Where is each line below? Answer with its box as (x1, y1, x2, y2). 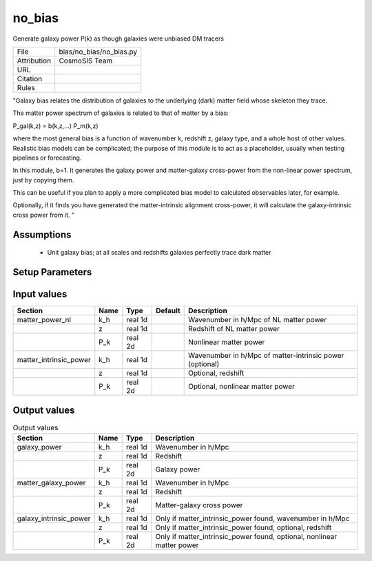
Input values (12, 288, 68, 300)
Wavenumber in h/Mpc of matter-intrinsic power (188, 351, 344, 361)
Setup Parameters (12, 266, 92, 278)
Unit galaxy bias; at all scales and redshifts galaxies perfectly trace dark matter (47, 248, 271, 257)
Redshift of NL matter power (188, 324, 280, 334)
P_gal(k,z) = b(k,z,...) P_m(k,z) (12, 121, 99, 130)
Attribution (17, 56, 52, 65)
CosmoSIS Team (59, 56, 113, 65)
